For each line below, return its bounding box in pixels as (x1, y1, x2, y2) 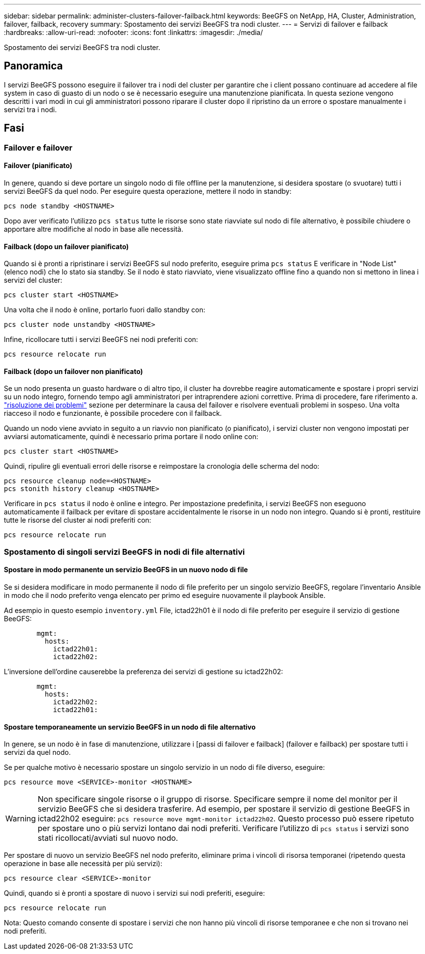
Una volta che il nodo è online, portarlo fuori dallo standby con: (4, 306, 205, 314)
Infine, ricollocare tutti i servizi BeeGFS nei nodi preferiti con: (4, 335, 198, 344)
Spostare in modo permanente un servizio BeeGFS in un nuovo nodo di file (4, 565, 248, 574)
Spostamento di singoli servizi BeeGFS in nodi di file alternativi (4, 546, 245, 557)
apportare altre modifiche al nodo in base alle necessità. (4, 224, 183, 233)
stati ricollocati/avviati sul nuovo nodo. (37, 833, 178, 843)
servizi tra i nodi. (4, 105, 57, 114)
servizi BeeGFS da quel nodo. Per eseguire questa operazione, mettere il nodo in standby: (4, 187, 292, 195)
